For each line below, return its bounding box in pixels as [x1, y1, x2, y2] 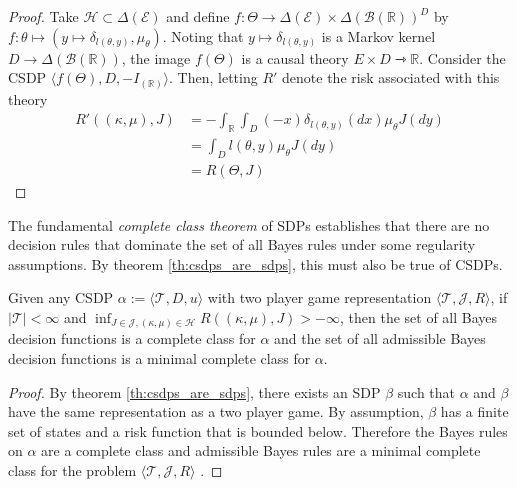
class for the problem [8, 460, 137, 481]
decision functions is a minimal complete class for [8, 348, 311, 369]
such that [397, 381, 456, 402]
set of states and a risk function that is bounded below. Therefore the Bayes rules [8, 420, 508, 441]
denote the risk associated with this [282, 67, 500, 88]
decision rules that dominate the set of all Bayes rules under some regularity [8, 234, 476, 255]
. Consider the [419, 47, 506, 68]
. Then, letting [169, 67, 258, 88]
